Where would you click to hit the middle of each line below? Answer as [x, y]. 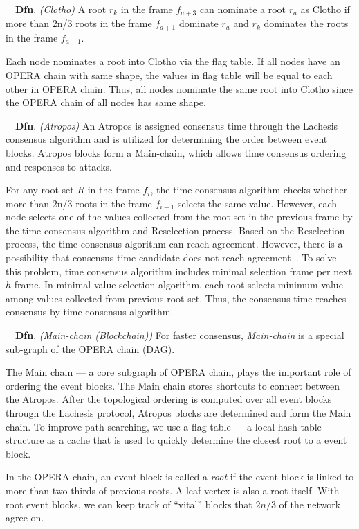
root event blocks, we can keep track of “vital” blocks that [129, 504]
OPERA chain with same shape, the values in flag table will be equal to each [169, 75]
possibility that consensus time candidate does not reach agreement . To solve [171, 258]
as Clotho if [325, 9]
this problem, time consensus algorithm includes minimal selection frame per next [179, 271]
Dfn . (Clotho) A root [61, 9]
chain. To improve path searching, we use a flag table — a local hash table [164, 426]
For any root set [40, 190]
